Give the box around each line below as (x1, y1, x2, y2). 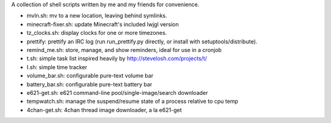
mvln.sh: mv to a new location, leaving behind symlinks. (26, 12, 167, 20)
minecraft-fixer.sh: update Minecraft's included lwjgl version (26, 20, 179, 28)
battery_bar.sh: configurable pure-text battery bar (26, 80, 153, 88)
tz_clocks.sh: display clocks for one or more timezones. (26, 29, 167, 37)
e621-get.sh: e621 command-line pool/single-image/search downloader (26, 89, 208, 96)
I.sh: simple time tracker (26, 63, 88, 70)
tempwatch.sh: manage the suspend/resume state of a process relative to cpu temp (26, 98, 238, 105)
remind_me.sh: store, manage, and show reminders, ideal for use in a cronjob (26, 46, 222, 53)
